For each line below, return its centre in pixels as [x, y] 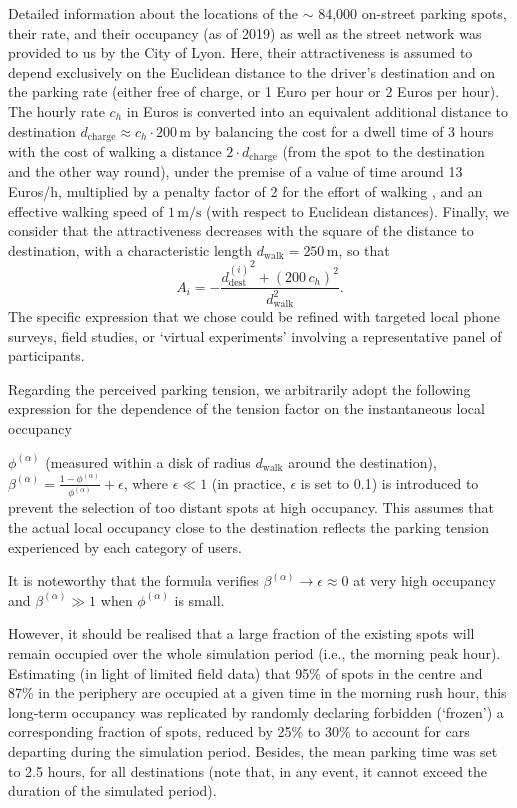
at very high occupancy [424, 580]
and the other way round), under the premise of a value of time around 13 [235, 171]
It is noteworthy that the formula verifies [133, 580]
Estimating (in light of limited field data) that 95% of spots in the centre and [245, 672]
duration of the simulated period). [112, 790]
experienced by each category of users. [125, 546]
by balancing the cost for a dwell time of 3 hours [344, 130]
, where [146, 482]
